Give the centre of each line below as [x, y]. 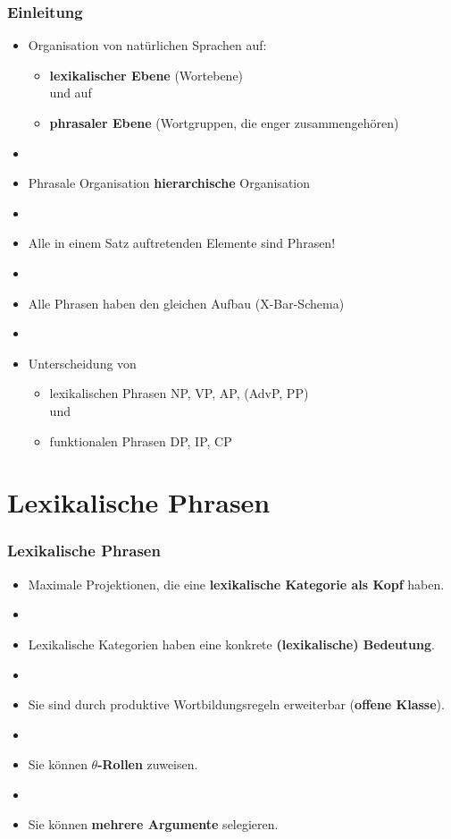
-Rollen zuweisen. [148, 764]
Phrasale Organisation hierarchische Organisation [169, 183]
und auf [71, 93]
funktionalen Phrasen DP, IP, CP [141, 441]
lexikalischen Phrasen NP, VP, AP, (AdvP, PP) [179, 393]
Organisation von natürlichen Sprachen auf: [147, 45]
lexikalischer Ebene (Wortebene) [146, 75]
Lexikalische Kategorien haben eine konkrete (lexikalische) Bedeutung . [231, 644]
